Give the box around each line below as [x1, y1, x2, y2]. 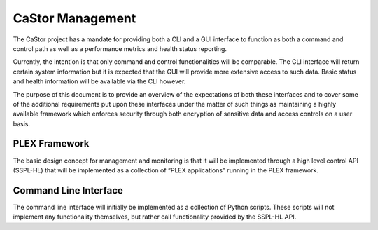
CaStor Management [13, 11, 136, 26]
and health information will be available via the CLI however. [13, 77, 186, 86]
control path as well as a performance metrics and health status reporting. [13, 44, 227, 53]
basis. [13, 119, 31, 128]
